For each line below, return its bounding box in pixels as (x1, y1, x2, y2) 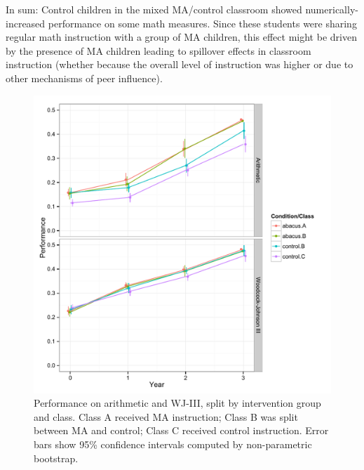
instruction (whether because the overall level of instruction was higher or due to (6, 57, 353, 72)
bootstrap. (34, 450, 79, 465)
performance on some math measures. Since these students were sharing (48, 15, 357, 30)
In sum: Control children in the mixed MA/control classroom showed (6, 2, 302, 16)
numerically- (305, 2, 358, 16)
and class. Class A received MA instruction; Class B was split (34, 409, 298, 424)
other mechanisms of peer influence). (6, 70, 163, 85)
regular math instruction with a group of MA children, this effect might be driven (6, 30, 357, 44)
